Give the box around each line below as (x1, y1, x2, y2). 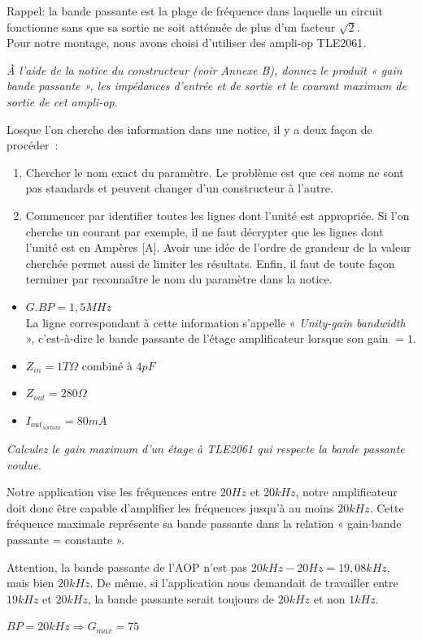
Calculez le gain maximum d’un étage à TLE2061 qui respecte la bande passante (7, 439, 405, 456)
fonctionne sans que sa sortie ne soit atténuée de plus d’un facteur (7, 18, 336, 35)
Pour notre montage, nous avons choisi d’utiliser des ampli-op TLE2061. (7, 34, 367, 51)
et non (313, 590, 346, 607)
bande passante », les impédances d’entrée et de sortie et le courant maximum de (7, 77, 407, 94)
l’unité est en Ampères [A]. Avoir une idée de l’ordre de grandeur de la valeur (25, 239, 411, 256)
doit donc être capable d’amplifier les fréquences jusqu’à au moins (7, 499, 334, 516)
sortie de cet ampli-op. (7, 93, 118, 110)
